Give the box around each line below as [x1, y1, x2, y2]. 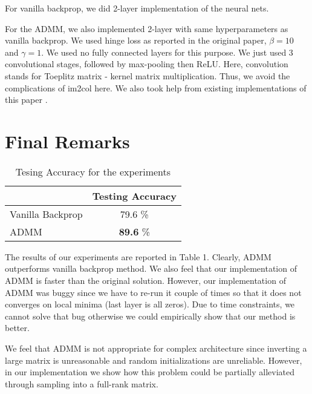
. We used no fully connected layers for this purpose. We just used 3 [41, 45, 293, 58]
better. [5, 321, 30, 334]
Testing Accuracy [92, 188, 177, 203]
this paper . [5, 93, 48, 106]
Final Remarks [5, 128, 130, 153]
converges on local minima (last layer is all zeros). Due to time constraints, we [5, 298, 295, 310]
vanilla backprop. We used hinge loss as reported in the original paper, [5, 34, 267, 47]
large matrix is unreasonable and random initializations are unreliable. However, [5, 353, 302, 366]
